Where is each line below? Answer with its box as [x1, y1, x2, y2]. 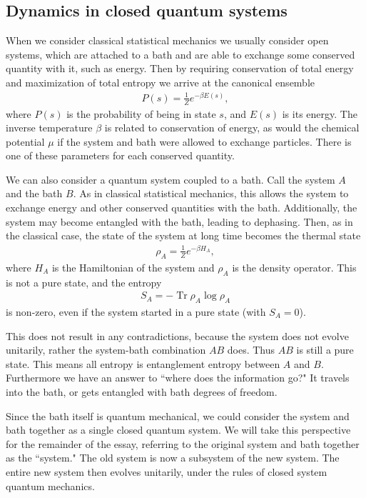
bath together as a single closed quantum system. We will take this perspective [6, 422, 351, 437]
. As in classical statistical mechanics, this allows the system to [73, 186, 349, 201]
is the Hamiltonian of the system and [51, 259, 215, 274]
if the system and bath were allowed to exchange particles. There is [57, 134, 352, 149]
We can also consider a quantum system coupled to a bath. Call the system [6, 171, 335, 186]
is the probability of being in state [66, 106, 216, 121]
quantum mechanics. [6, 478, 95, 493]
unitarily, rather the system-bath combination [6, 342, 206, 357]
